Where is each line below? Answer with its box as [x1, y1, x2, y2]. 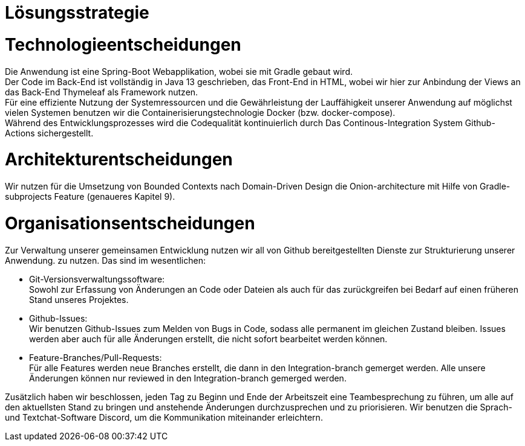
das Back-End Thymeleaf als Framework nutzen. [5, 86, 198, 97]
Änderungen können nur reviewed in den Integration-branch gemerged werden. [29, 372, 347, 383]
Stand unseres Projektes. [29, 294, 129, 305]
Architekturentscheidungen [5, 149, 233, 170]
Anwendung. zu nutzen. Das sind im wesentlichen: [5, 255, 206, 266]
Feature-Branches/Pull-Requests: [29, 352, 162, 363]
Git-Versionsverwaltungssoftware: [29, 273, 165, 284]
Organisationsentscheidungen [5, 212, 255, 234]
